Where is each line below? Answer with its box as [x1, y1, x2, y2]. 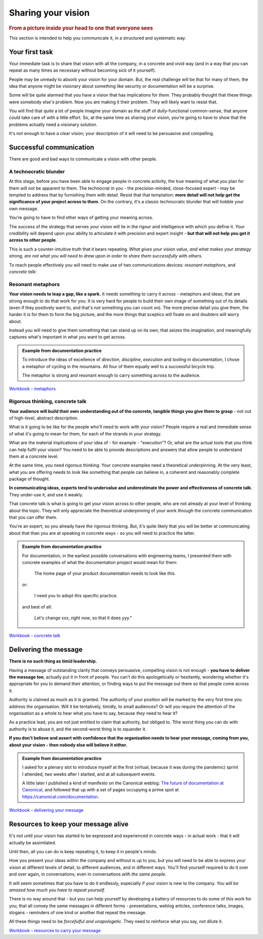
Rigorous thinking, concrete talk [9, 398, 87, 405]
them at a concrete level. [9, 453, 59, 459]
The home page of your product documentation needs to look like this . [34, 570, 176, 576]
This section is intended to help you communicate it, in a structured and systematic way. [9, 35, 187, 41]
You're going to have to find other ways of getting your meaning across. [9, 215, 153, 220]
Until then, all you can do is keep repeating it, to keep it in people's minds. [9, 848, 157, 854]
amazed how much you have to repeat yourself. [9, 887, 106, 893]
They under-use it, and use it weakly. [9, 491, 84, 497]
